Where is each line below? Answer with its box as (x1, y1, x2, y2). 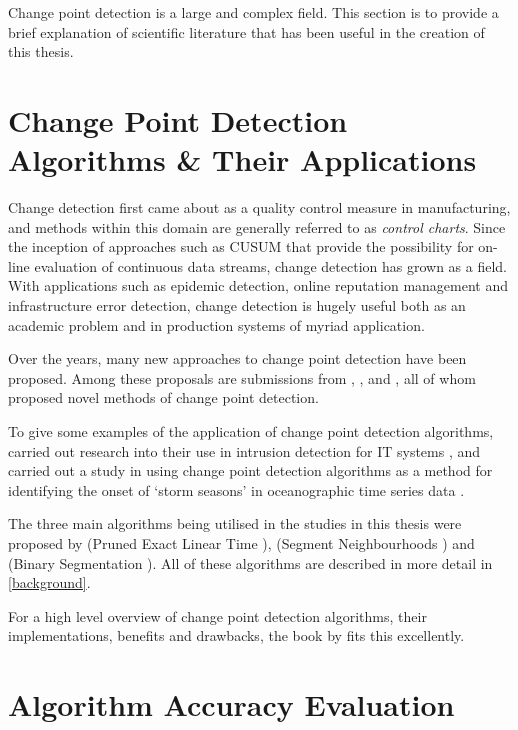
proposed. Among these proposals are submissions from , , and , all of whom (8, 367, 476, 388)
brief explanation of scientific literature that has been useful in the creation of (8, 21, 485, 42)
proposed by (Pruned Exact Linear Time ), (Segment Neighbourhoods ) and (8, 533, 475, 553)
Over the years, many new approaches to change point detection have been (8, 348, 467, 369)
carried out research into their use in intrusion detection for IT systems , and (8, 440, 481, 461)
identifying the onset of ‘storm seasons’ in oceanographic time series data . (8, 479, 465, 500)
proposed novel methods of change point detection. (8, 387, 319, 408)
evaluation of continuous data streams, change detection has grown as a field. (34, 255, 507, 276)
